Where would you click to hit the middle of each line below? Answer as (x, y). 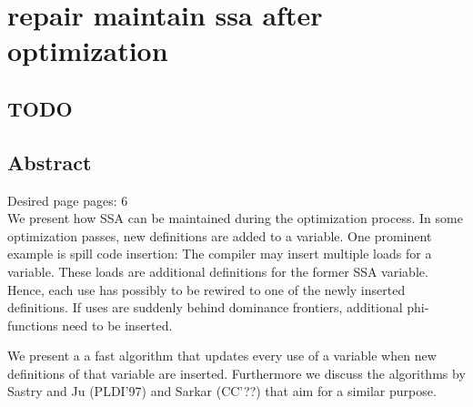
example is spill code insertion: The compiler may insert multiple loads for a (220, 254)
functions (33, 325)
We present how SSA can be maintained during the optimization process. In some (235, 218)
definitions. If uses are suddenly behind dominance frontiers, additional (205, 307)
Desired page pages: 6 (68, 200)
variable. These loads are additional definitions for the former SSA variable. (218, 271)
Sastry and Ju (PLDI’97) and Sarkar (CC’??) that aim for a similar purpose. (222, 391)
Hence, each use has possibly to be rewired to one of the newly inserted (206, 289)
